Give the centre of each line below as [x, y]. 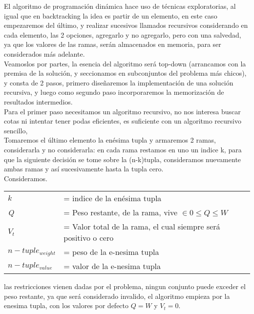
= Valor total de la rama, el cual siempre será [142, 227]
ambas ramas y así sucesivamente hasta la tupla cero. [84, 169]
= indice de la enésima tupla [113, 198]
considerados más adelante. [44, 53]
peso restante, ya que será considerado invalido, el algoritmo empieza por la [117, 296]
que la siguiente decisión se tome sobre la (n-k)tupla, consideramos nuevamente [123, 159]
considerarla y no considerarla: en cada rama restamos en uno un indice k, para [123, 149]
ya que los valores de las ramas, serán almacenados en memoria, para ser [113, 44]
